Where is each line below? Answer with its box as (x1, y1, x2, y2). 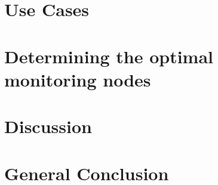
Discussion (4, 114, 92, 138)
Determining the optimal (4, 44, 214, 68)
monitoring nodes (4, 67, 151, 91)
